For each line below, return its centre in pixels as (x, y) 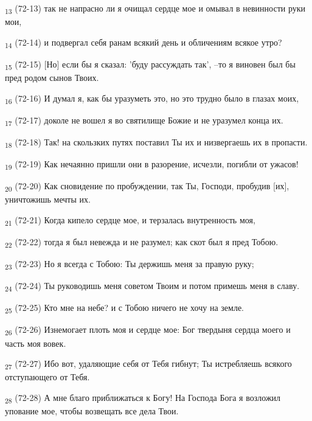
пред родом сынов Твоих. (52, 77)
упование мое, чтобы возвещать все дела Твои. (92, 410)
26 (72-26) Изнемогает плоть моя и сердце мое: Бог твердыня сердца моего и (148, 330)
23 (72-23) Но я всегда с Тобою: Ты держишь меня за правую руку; (130, 264)
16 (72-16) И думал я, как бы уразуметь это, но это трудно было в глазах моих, (152, 99)
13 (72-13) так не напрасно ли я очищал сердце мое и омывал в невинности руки (155, 9)
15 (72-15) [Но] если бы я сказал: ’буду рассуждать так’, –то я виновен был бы (150, 64)
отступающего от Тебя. (47, 377)
